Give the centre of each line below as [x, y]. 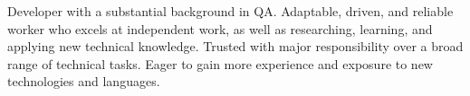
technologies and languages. [84, 81]
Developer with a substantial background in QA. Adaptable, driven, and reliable [230, 11]
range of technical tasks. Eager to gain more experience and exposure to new [220, 63]
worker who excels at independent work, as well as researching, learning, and [220, 28]
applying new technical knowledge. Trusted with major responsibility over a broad [235, 46]
